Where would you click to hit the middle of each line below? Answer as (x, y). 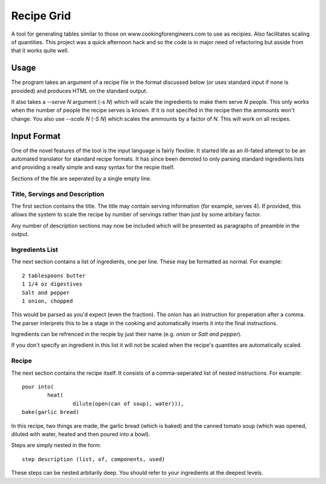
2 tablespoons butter (54, 276)
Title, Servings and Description (58, 194)
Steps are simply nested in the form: (56, 445)
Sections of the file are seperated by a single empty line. (81, 178)
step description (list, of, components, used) (94, 459)
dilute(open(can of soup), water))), (128, 404)
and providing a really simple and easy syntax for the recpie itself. (93, 167)
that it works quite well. (40, 51)
